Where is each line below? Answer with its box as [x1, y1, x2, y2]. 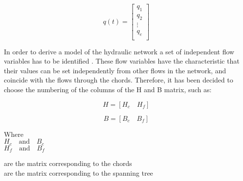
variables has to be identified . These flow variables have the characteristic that [4, 56, 240, 66]
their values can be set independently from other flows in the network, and [4, 65, 226, 75]
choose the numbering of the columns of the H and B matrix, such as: [4, 84, 212, 94]
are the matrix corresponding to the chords [4, 158, 132, 168]
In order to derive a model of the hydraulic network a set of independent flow [4, 46, 234, 56]
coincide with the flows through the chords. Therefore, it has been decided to [4, 75, 233, 85]
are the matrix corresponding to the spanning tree [4, 167, 153, 178]
